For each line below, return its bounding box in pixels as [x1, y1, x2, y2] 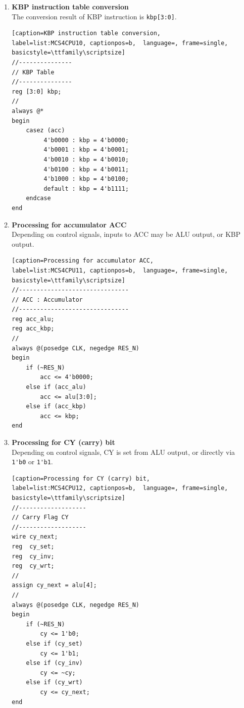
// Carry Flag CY [11, 514, 69, 521]
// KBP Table [11, 68, 54, 76]
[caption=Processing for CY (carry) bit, [11, 475, 150, 482]
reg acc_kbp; [11, 325, 54, 332]
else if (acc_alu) [26, 383, 87, 391]
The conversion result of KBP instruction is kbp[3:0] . [11, 11, 177, 21]
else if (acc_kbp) [26, 403, 87, 410]
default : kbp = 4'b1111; [44, 185, 129, 192]
